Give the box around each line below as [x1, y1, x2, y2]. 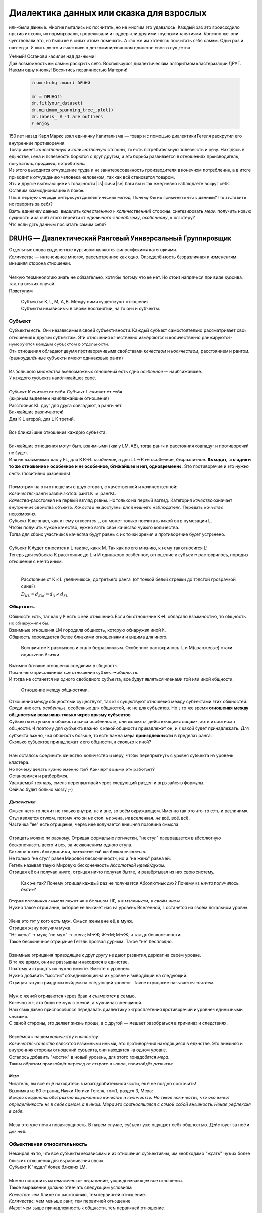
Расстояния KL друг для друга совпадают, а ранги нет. [9, 402, 123, 408]
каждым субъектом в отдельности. [35, 341, 109, 347]
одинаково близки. [21, 652, 61, 657]
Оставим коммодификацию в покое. [9, 187, 85, 194]
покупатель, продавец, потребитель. [9, 160, 86, 166]
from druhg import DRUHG [31, 80, 91, 85]
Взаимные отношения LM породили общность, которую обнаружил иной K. [9, 627, 166, 633]
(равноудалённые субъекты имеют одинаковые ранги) [9, 355, 123, 361]
